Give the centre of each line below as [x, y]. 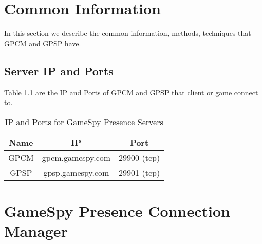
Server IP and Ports [59, 70]
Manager [36, 231]
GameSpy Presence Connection [117, 210]
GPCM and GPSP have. [43, 43]
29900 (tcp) [139, 157]
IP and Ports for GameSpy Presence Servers [84, 121]
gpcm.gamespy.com [76, 157]
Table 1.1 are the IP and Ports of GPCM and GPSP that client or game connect [131, 92]
